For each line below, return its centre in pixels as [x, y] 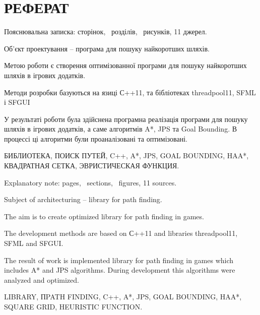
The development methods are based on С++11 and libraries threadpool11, [121, 233]
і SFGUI [17, 102]
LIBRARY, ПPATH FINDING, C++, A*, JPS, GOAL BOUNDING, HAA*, [123, 297]
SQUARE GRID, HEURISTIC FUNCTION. [73, 306]
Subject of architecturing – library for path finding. [83, 199]
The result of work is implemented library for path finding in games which [119, 260]
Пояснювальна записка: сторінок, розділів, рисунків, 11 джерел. [106, 31]
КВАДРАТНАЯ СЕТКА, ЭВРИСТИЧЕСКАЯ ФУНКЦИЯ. [92, 166]
